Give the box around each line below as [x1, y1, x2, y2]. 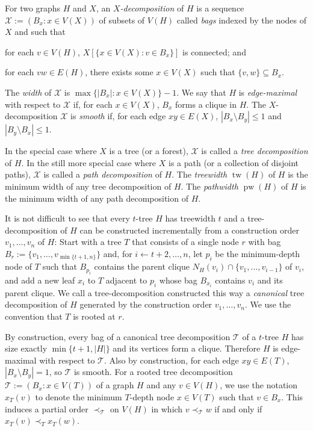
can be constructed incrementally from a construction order [79, 223, 299, 236]
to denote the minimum [35, 391, 122, 403]
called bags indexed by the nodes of [176, 13, 307, 26]
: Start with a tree [54, 235, 122, 248]
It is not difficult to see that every [5, 212, 130, 225]
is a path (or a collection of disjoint [169, 156, 299, 169]
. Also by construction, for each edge [104, 353, 239, 366]
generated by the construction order [79, 298, 212, 311]
